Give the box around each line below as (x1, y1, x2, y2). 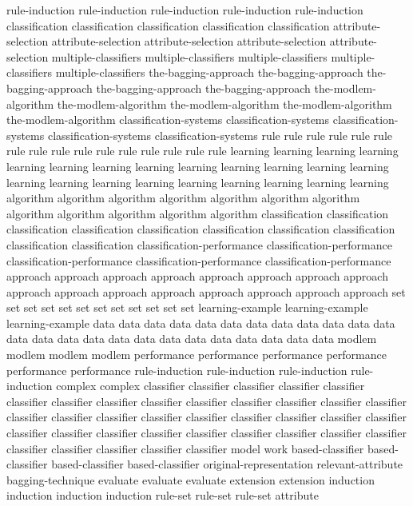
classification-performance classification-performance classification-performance (6, 252, 391, 269)
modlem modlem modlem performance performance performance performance (6, 346, 387, 363)
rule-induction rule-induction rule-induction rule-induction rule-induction (6, 2, 363, 18)
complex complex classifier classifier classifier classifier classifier (56, 377, 365, 394)
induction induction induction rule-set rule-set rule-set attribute (6, 487, 319, 504)
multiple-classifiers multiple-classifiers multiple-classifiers (51, 48, 328, 65)
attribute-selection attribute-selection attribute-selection (51, 33, 327, 50)
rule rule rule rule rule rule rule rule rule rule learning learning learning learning (6, 142, 399, 159)
